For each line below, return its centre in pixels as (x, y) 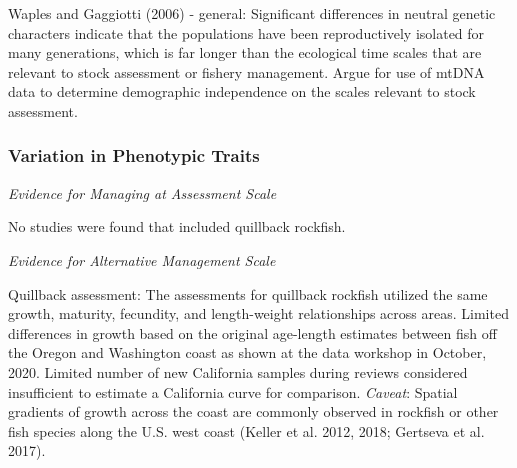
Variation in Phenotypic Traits (134, 155)
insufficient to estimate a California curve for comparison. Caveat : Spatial (233, 391)
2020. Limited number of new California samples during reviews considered (238, 371)
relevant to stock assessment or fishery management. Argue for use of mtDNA (246, 71)
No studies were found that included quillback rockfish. (177, 226)
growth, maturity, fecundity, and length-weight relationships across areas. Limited (258, 313)
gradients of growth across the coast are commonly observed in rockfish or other (253, 411)
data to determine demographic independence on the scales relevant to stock (242, 91)
